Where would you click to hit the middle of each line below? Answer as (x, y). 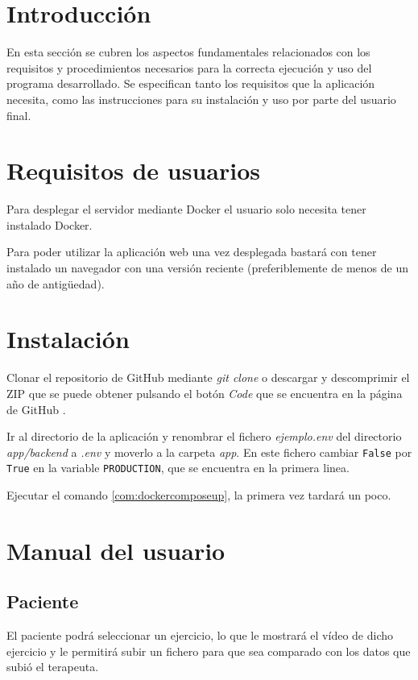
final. (19, 115)
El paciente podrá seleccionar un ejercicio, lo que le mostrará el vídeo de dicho (200, 635)
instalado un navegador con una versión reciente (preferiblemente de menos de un (207, 267)
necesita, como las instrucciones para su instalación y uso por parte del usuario (201, 99)
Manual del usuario (116, 550)
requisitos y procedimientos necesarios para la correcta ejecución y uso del (189, 67)
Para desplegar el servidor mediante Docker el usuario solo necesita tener (186, 209)
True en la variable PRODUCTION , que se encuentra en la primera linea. (178, 468)
